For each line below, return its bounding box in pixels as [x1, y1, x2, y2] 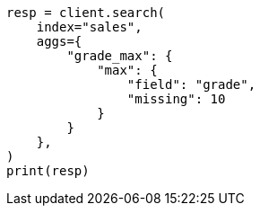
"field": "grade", [126, 77, 256, 92]
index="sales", [36, 20, 143, 34]
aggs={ [36, 34, 82, 49]
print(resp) [6, 164, 90, 178]
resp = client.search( [6, 5, 166, 20]
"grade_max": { [66, 49, 173, 63]
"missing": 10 [126, 92, 226, 106]
